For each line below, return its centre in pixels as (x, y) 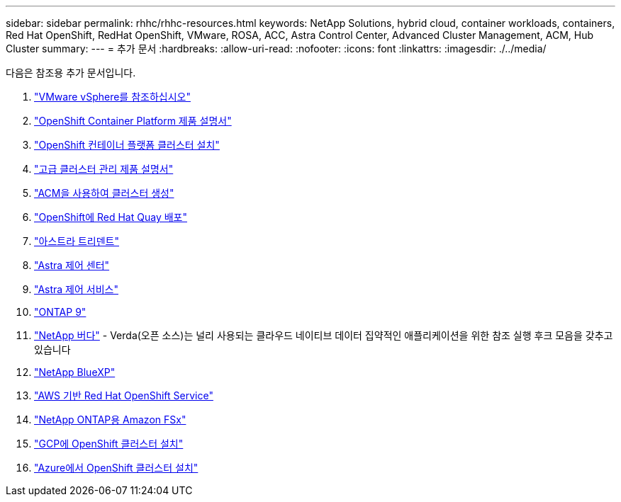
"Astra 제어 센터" (72, 265)
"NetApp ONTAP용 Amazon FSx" (110, 420)
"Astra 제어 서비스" (76, 289)
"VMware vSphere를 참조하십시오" (112, 97)
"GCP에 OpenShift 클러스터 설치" (109, 444)
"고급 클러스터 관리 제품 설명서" (104, 169)
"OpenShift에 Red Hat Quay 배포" (111, 217)
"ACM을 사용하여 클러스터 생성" (104, 193)
